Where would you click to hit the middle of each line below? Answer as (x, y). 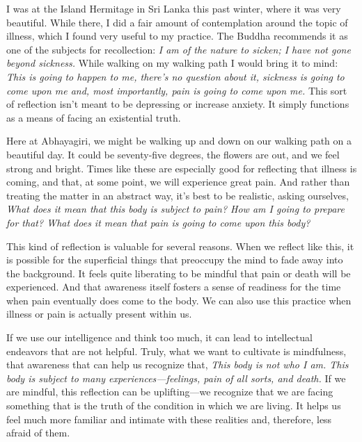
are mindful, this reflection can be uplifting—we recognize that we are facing (170, 392)
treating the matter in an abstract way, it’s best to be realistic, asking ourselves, (178, 195)
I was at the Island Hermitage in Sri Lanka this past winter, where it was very (174, 8)
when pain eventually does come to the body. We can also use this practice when (179, 300)
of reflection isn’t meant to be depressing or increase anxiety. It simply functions (178, 104)
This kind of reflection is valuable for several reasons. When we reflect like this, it (180, 246)
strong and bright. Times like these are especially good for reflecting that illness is (182, 168)
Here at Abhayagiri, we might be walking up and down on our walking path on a (179, 141)
